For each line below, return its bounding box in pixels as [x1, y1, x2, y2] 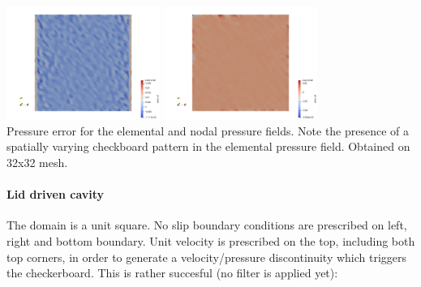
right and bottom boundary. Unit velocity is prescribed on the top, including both [6, 232, 415, 249]
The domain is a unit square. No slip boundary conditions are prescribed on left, [6, 216, 407, 233]
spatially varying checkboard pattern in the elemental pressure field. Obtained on [6, 138, 410, 155]
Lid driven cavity [6, 186, 105, 203]
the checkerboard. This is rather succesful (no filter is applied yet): [6, 264, 338, 281]
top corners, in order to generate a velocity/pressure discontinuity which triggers [6, 248, 407, 265]
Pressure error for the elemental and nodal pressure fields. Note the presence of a [6, 122, 410, 139]
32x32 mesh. [6, 153, 68, 170]
